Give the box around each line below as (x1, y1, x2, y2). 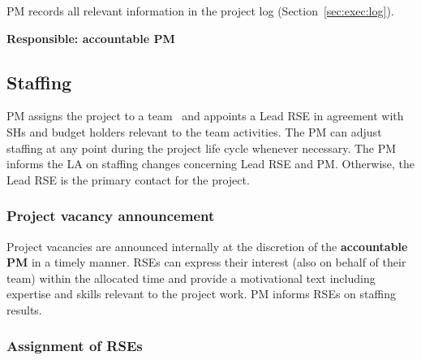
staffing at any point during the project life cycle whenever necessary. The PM (6, 139, 397, 156)
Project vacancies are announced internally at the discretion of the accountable (6, 237, 408, 254)
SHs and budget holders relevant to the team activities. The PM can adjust (6, 123, 382, 140)
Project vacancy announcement (6, 206, 215, 226)
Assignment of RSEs (6, 336, 143, 356)
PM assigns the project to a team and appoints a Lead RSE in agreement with (6, 107, 404, 124)
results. (6, 301, 42, 318)
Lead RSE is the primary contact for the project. (6, 171, 250, 188)
